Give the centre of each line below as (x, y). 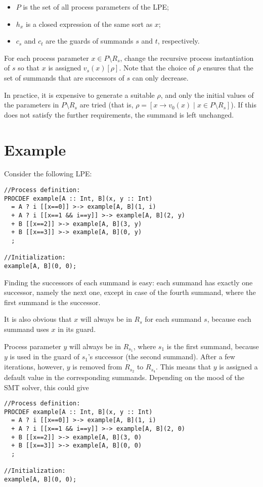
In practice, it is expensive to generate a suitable (79, 95)
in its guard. (77, 329)
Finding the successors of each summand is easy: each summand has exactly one (128, 282)
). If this (244, 105)
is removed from (97, 367)
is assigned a (238, 367)
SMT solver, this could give (47, 387)
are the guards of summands (90, 41)
